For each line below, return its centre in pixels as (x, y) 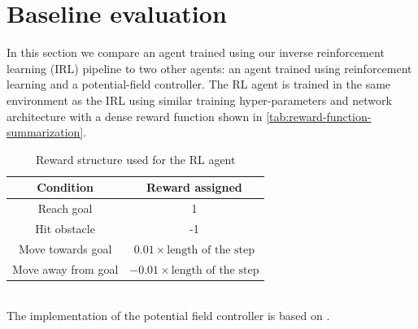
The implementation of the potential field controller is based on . (168, 316)
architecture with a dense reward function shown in (135, 116)
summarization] (45, 132)
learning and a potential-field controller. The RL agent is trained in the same (199, 84)
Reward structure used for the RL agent (135, 159)
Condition (65, 187)
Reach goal (65, 208)
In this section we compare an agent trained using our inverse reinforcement (196, 52)
